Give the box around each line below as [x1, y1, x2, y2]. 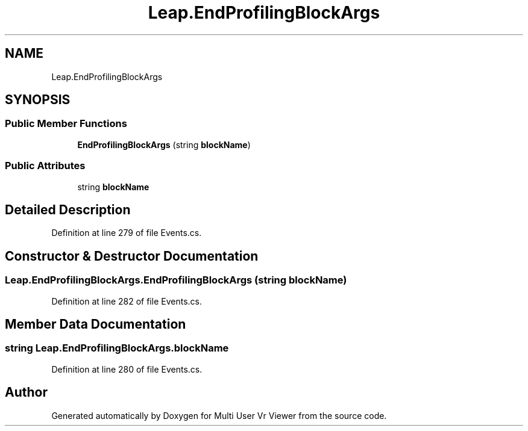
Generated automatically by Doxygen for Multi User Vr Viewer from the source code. [51, 410, 387, 421]
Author [5, 385, 48, 400]
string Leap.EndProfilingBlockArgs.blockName [5, 342, 229, 355]
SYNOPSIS [5, 92, 71, 108]
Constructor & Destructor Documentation [5, 248, 259, 264]
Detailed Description [5, 202, 131, 217]
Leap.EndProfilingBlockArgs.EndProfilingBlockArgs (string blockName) [5, 274, 347, 287]
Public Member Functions [5, 117, 127, 130]
